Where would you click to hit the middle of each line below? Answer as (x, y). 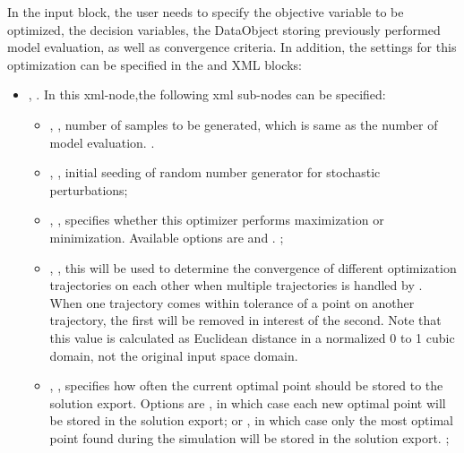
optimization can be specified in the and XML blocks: (155, 64)
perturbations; (89, 189)
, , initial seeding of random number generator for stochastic (215, 172)
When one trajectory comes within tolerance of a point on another (232, 302)
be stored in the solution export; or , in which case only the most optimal (251, 420)
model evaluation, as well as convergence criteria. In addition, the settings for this (232, 47)
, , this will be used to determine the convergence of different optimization (253, 267)
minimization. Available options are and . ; (167, 237)
